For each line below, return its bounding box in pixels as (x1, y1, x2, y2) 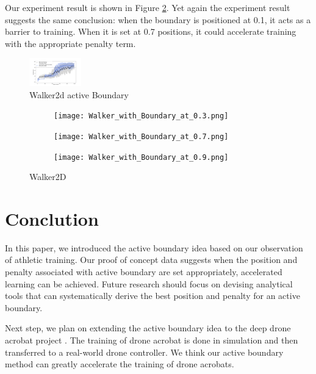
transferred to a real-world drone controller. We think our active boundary (5, 345, 284, 358)
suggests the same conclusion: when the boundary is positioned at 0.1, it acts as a (5, 13, 311, 26)
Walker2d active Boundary (29, 88, 129, 101)
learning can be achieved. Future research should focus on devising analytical (5, 277, 293, 290)
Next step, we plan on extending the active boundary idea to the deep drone (5, 322, 291, 334)
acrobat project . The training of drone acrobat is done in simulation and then (5, 334, 298, 347)
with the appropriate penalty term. (5, 37, 136, 49)
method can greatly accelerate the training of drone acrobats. (5, 358, 234, 370)
